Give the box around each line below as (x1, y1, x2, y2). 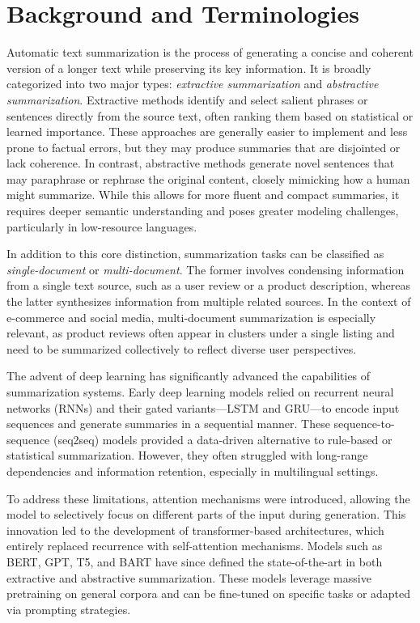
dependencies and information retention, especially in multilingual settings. (6, 462, 379, 479)
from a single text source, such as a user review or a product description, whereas (6, 277, 410, 294)
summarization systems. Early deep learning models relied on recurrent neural (6, 384, 394, 400)
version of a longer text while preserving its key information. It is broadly (6, 59, 371, 76)
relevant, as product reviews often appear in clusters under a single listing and (6, 324, 395, 341)
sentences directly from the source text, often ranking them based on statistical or (6, 107, 414, 124)
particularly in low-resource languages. (6, 218, 197, 235)
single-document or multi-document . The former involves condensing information (6, 261, 405, 278)
